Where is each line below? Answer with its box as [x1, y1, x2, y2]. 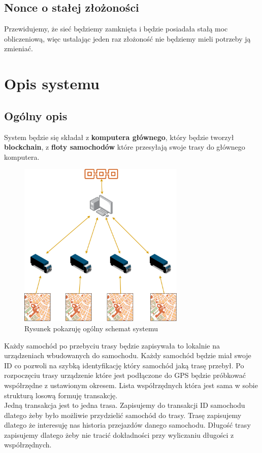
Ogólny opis [4, 108, 68, 123]
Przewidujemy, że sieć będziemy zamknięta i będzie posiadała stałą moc [4, 23, 228, 34]
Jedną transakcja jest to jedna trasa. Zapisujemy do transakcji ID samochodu [4, 400, 245, 410]
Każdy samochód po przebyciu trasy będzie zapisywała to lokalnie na [4, 340, 220, 351]
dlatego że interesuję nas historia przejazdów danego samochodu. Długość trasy [4, 420, 251, 430]
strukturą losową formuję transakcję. [4, 390, 118, 400]
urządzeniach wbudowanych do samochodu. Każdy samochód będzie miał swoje [4, 350, 251, 361]
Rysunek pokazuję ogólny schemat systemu [24, 323, 158, 333]
